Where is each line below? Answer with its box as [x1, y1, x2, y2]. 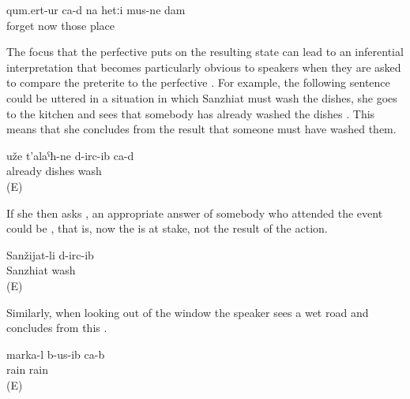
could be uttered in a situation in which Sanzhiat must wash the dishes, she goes [6, 89, 397, 106]
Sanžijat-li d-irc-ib [6, 246, 94, 263]
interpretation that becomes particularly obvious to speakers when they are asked [6, 58, 401, 75]
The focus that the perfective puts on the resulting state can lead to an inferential [6, 43, 404, 60]
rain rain [6, 361, 48, 378]
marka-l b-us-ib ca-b [6, 345, 105, 362]
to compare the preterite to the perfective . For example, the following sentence [6, 74, 390, 91]
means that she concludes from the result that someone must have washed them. [6, 121, 397, 137]
